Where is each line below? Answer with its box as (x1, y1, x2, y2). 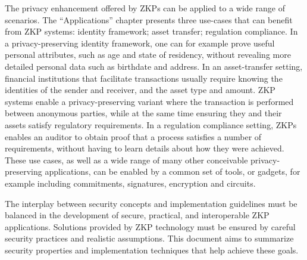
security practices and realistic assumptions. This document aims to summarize (5, 232, 294, 244)
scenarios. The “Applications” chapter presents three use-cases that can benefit (5, 13, 293, 26)
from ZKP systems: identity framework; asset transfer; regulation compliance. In (5, 25, 298, 38)
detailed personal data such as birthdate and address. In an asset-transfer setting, (5, 60, 303, 72)
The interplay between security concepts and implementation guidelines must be (5, 197, 297, 209)
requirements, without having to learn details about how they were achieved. (5, 142, 284, 154)
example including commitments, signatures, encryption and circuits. (5, 177, 256, 189)
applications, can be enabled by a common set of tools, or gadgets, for (45, 165, 300, 178)
